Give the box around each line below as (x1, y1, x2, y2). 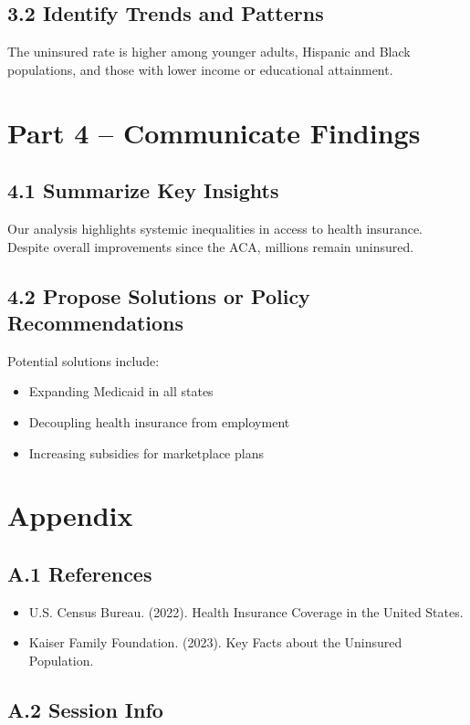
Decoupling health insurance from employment (28, 412, 290, 431)
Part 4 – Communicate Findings (7, 113, 421, 151)
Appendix (7, 497, 133, 534)
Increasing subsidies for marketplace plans (28, 443, 264, 462)
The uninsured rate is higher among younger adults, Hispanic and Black (7, 42, 411, 61)
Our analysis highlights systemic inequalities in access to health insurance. (7, 218, 423, 237)
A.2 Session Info (7, 695, 163, 723)
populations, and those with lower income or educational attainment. (7, 59, 393, 79)
